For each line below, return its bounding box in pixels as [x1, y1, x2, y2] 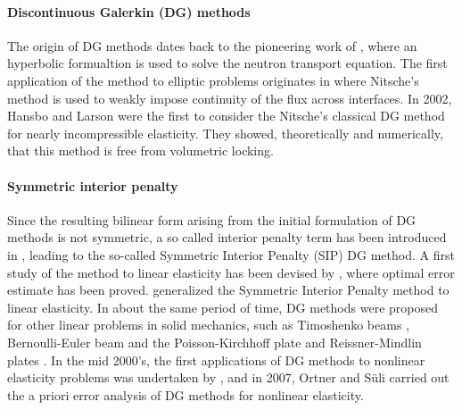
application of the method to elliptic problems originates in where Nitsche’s [7, 71, 419, 89]
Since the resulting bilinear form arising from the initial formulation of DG [7, 210, 417, 229]
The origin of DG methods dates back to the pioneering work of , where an [7, 36, 417, 54]
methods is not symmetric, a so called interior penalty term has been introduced [7, 228, 447, 247]
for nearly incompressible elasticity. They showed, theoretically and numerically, [7, 123, 443, 142]
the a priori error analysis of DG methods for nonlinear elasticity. [7, 385, 364, 404]
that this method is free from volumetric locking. [7, 141, 274, 160]
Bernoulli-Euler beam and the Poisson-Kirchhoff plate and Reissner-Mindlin [7, 332, 422, 351]
